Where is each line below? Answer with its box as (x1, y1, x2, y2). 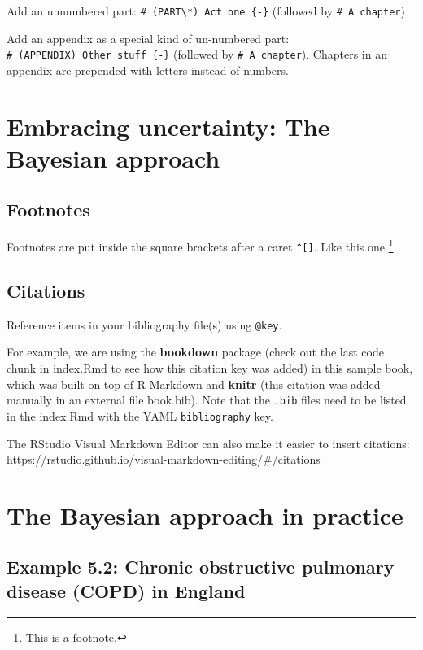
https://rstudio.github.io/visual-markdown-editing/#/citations (7, 451, 321, 468)
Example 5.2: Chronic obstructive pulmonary (7, 554, 395, 579)
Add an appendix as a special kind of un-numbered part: (7, 29, 290, 46)
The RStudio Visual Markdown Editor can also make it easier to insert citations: (7, 434, 410, 452)
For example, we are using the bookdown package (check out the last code (7, 343, 384, 360)
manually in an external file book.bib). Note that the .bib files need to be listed (7, 391, 407, 408)
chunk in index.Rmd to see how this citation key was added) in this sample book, (7, 360, 413, 377)
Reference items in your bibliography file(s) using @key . (7, 316, 282, 333)
